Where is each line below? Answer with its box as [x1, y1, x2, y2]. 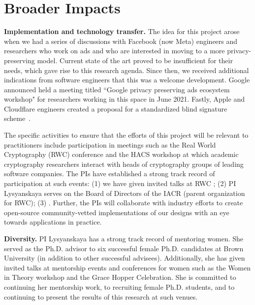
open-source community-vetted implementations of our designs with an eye [4, 207, 229, 217]
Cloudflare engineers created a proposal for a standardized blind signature [4, 103, 227, 114]
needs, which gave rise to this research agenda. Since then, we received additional [4, 65, 249, 75]
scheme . [4, 113, 31, 123]
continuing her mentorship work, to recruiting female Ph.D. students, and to [4, 281, 235, 292]
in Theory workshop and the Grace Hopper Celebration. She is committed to [4, 272, 236, 282]
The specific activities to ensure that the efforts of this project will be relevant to [4, 130, 249, 140]
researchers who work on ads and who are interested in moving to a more [4, 45, 225, 56]
